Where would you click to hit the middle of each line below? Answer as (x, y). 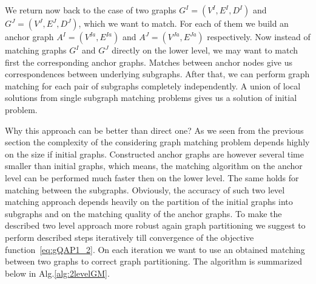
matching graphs (36, 50)
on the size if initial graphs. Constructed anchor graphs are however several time (154, 154)
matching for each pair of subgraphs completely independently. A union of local (153, 85)
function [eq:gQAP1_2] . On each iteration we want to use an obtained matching (155, 249)
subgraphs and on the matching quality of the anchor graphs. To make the (143, 213)
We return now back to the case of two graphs (91, 10)
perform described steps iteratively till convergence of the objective (129, 237)
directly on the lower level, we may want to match (205, 50)
